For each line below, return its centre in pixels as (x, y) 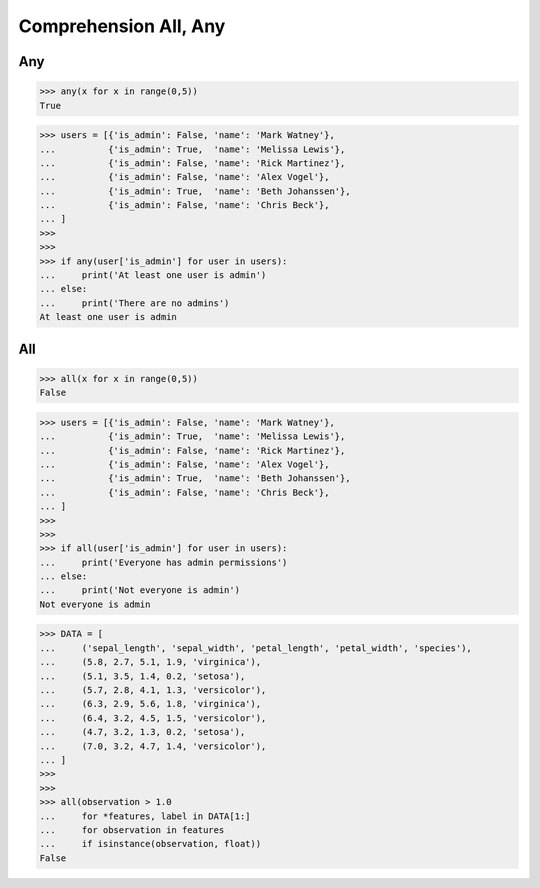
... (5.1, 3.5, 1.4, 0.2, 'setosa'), (142, 676)
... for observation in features (132, 829)
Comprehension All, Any (122, 26)
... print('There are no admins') (134, 303)
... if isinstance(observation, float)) (150, 844)
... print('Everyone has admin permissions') (163, 562)
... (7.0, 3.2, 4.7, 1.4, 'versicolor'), (153, 746)
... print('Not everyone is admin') (139, 590)
